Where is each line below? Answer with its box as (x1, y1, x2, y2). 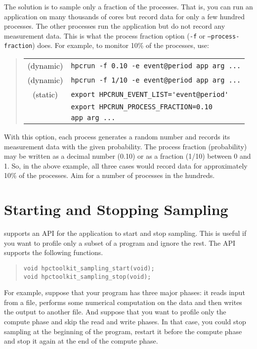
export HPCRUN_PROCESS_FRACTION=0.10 (71, 103, 213, 111)
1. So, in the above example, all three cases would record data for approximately (4, 160, 248, 171)
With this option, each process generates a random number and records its (4, 131, 230, 142)
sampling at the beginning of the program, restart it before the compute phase (4, 326, 242, 336)
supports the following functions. (4, 247, 103, 258)
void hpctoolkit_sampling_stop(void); (23, 273, 151, 280)
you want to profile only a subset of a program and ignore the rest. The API (4, 237, 236, 248)
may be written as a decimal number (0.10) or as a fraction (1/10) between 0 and (4, 151, 251, 161)
